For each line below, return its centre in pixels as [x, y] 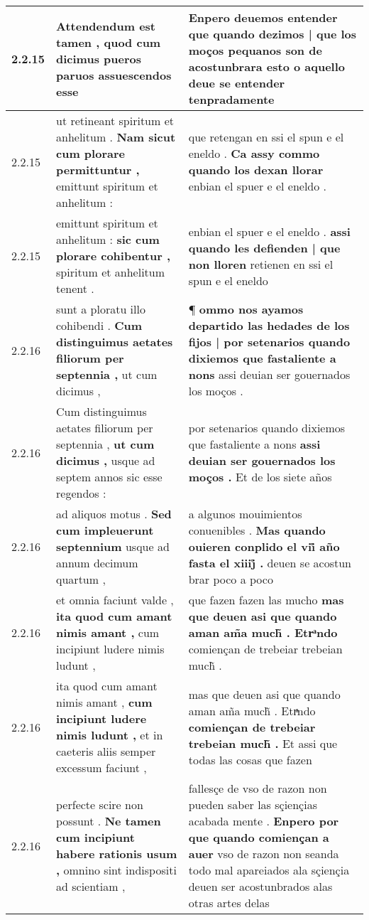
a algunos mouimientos [245, 514]
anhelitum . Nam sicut [116, 137]
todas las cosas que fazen [250, 759]
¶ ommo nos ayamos [246, 309]
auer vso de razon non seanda [264, 854]
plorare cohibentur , [113, 256]
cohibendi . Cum [99, 325]
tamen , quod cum [109, 42]
